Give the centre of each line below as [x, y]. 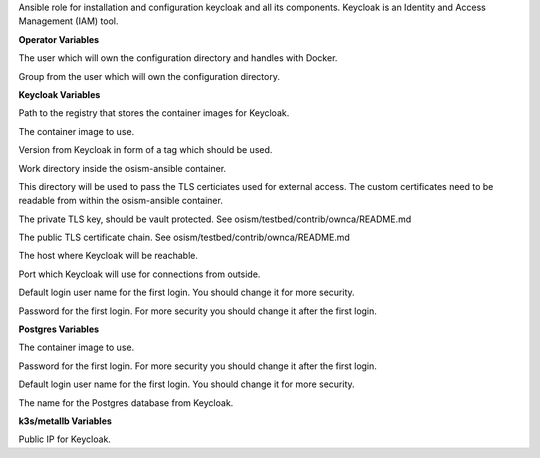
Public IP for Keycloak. [65, 439]
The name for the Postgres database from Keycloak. [126, 402]
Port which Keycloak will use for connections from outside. [139, 274]
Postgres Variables [59, 329]
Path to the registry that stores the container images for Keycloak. [154, 113]
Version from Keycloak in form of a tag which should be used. [145, 150]
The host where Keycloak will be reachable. [108, 256]
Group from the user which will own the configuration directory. [149, 76]
